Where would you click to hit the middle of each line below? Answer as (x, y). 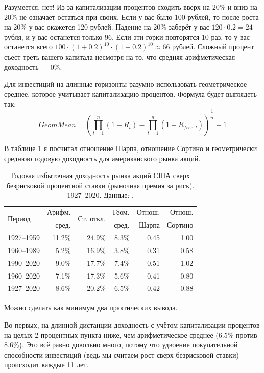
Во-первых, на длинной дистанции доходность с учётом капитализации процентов (132, 325)
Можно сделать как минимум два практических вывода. (91, 307)
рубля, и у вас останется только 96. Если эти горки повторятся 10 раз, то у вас (127, 36)
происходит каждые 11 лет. (46, 365)
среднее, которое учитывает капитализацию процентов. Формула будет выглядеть (130, 94)
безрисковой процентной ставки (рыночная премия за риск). (100, 185)
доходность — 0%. (33, 67)
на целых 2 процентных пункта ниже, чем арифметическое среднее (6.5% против (131, 334)
